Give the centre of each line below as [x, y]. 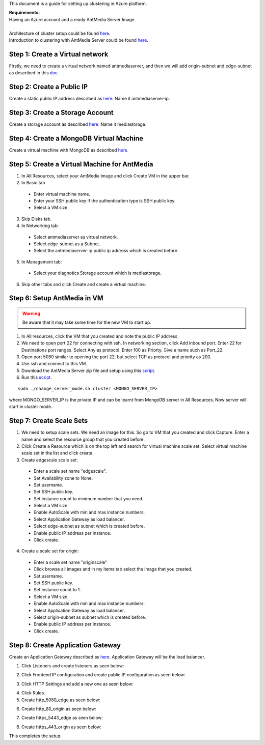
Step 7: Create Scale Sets [49, 421]
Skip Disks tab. [36, 219]
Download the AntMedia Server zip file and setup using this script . [88, 371]
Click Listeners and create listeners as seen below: [73, 666]
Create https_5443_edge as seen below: [62, 718]
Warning [31, 313]
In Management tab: [42, 262]
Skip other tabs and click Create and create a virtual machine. [84, 284]
